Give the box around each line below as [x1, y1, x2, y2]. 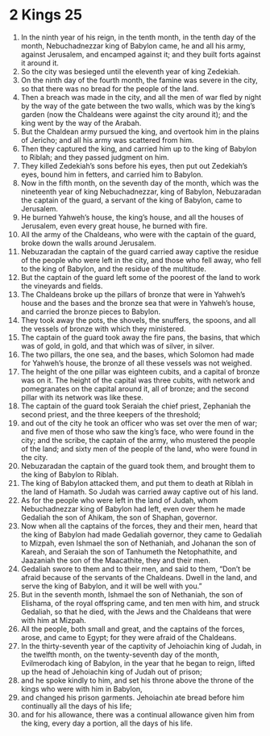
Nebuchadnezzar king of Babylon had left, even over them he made [20, 504, 246, 513]
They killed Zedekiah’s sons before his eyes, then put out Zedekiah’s [20, 161, 248, 170]
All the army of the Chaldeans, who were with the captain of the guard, [20, 229, 256, 239]
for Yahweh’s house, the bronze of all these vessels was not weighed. [20, 358, 252, 368]
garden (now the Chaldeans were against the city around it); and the [20, 109, 248, 119]
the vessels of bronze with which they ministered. [20, 324, 186, 333]
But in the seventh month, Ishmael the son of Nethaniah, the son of [20, 589, 243, 599]
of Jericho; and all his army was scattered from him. [20, 135, 194, 144]
